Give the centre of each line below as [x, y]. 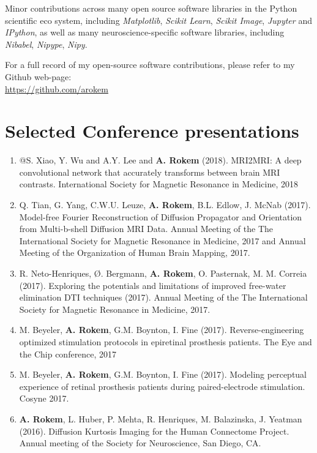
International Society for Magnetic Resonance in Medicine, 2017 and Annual [162, 240]
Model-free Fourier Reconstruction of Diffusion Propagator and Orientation [161, 216]
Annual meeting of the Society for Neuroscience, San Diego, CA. [140, 443]
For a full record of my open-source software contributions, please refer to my [150, 65]
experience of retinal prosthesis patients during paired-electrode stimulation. [162, 386]
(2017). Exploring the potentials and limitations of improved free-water [153, 285]
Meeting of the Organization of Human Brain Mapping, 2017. [135, 253]
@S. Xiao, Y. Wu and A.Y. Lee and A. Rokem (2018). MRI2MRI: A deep [160, 160]
